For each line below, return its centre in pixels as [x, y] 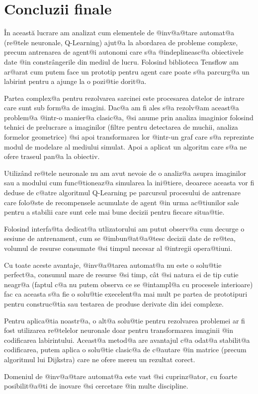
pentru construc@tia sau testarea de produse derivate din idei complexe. [114, 303]
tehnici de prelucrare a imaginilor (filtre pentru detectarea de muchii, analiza [121, 127]
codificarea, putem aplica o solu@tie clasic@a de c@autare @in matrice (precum [125, 350]
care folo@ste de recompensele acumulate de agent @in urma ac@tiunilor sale [122, 202]
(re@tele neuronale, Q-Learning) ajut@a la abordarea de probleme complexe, [121, 42]
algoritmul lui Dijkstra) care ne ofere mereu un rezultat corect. [100, 359]
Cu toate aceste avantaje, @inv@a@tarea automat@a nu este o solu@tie [113, 265]
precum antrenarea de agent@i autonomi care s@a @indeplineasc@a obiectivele [124, 52]
